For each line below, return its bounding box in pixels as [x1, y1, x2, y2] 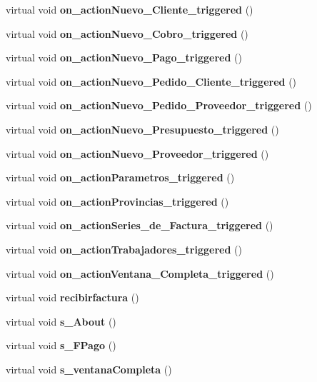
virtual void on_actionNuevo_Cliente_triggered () [6, 2, 253, 16]
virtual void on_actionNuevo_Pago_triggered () [6, 50, 242, 65]
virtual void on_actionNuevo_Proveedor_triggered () [6, 146, 269, 161]
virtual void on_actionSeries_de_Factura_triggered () [6, 218, 273, 233]
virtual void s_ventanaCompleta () [6, 361, 172, 376]
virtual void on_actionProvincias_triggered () [6, 193, 229, 208]
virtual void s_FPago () [6, 338, 116, 353]
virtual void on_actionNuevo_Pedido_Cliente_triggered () [6, 74, 297, 89]
